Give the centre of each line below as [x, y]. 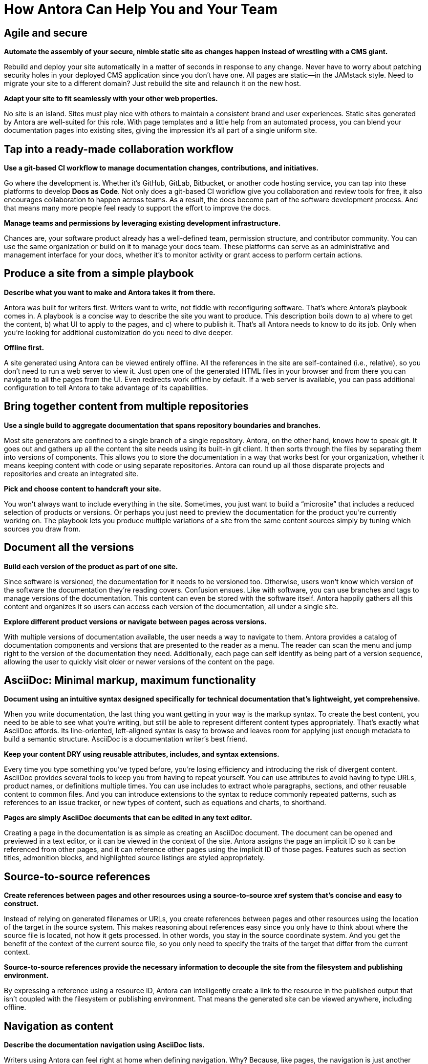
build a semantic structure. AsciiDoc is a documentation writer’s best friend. [126, 739]
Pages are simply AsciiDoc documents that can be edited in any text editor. [128, 818]
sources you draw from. [42, 529]
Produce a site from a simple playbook [99, 274]
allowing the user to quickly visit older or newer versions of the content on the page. [139, 661]
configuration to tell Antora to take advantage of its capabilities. [106, 387]
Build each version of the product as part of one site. [91, 566]
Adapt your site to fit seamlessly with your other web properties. [111, 99]
